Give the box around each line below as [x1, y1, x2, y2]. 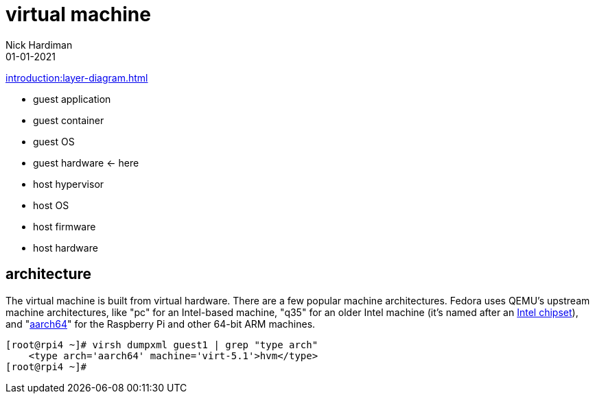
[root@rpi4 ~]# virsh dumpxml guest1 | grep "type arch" [5, 339, 318, 350]
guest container [33, 114, 104, 126]
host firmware [33, 220, 96, 232]
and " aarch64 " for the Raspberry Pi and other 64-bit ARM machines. [5, 317, 316, 330]
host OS [33, 199, 69, 211]
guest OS [33, 135, 75, 147]
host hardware [33, 241, 98, 254]
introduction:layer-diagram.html [5, 71, 148, 84]
